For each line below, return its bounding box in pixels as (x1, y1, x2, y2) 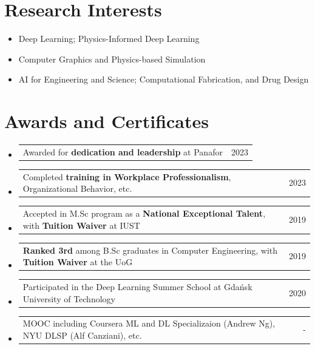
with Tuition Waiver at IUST (22, 219, 140, 231)
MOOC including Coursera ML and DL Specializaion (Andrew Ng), (22, 317, 276, 330)
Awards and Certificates (4, 109, 209, 134)
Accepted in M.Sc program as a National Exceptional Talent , (22, 207, 266, 220)
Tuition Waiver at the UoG (22, 256, 133, 268)
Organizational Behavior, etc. (22, 182, 132, 195)
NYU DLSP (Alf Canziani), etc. (22, 328, 142, 341)
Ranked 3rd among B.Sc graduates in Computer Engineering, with (22, 243, 278, 256)
